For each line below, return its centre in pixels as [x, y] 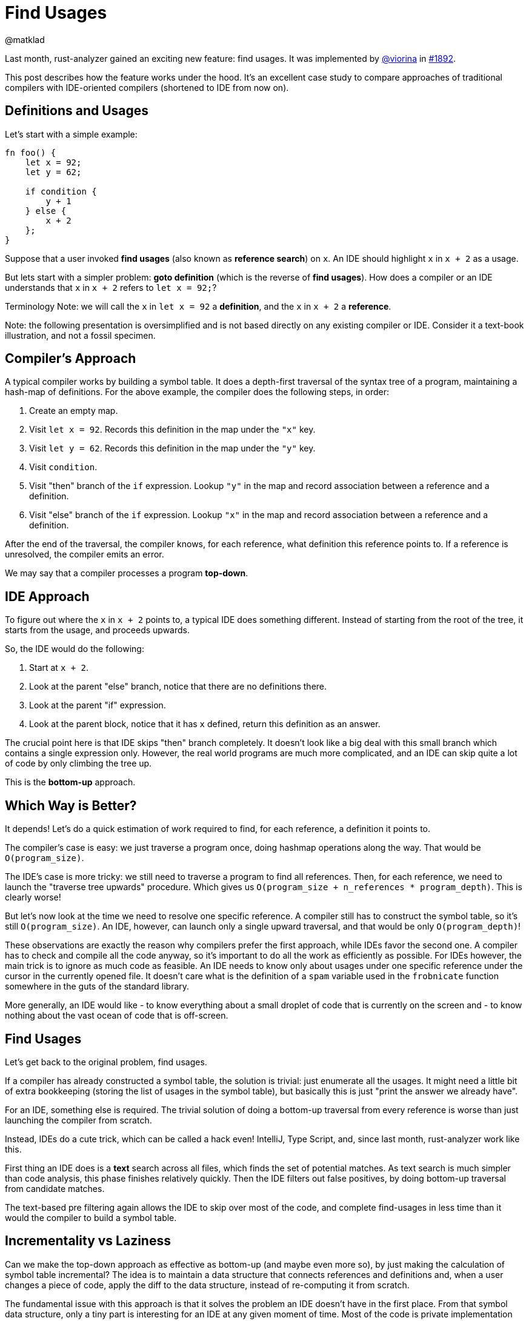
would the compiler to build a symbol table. [91, 1217]
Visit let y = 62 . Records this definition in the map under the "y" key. [172, 448]
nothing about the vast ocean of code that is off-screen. [117, 1016]
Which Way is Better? [71, 805]
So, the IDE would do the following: [75, 649]
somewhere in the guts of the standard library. [97, 987]
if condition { [61, 191]
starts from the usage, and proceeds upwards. [97, 630]
